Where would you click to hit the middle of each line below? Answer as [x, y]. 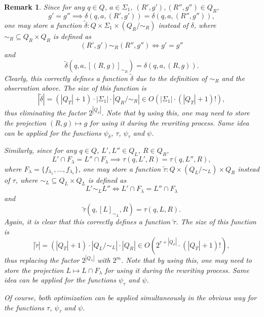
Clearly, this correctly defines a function [66, 78]
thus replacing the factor [42, 260]
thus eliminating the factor [45, 113]
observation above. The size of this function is [75, 88]
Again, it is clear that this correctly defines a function [87, 222]
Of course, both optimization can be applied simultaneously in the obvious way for [130, 298]
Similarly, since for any [41, 150]
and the [233, 78]
